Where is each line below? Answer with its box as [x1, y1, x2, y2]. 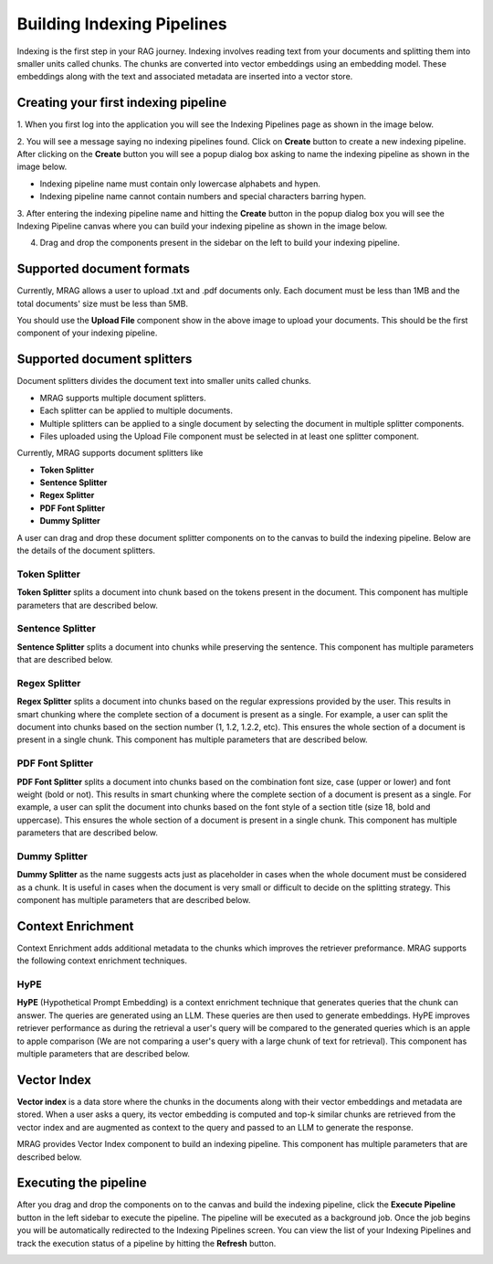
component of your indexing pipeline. [16, 327, 158, 338]
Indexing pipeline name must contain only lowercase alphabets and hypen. [39, 178, 321, 189]
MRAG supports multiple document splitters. [39, 392, 206, 403]
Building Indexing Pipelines [16, 14, 227, 34]
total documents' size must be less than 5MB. [16, 298, 189, 309]
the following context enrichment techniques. [16, 955, 187, 966]
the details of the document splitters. [16, 545, 155, 557]
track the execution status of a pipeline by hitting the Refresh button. [16, 1237, 277, 1248]
